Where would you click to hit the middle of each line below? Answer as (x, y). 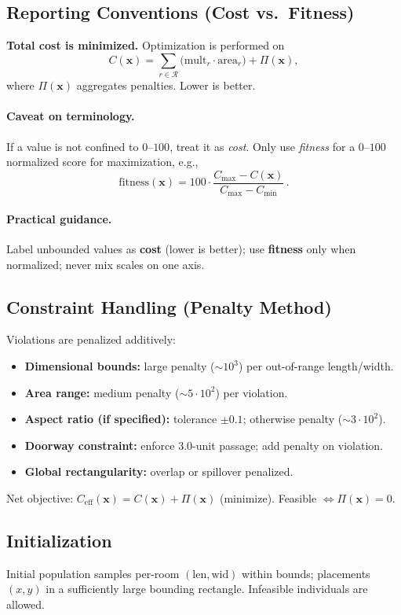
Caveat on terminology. (71, 116)
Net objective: (40, 497)
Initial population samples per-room (93, 573)
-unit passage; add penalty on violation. (288, 445)
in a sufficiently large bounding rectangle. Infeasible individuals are (207, 589)
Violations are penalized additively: (91, 339)
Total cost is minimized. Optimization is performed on (146, 45)
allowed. (26, 604)
